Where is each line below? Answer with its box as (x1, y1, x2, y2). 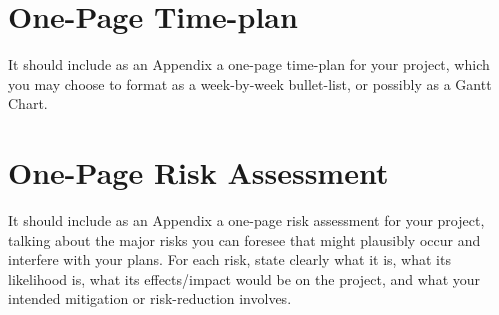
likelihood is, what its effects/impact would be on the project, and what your (8, 268, 481, 289)
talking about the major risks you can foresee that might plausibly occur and (8, 229, 481, 250)
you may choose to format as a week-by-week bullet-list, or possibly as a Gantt (8, 73, 492, 94)
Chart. (8, 93, 48, 114)
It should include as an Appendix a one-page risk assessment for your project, (8, 210, 485, 231)
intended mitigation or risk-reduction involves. (8, 288, 292, 309)
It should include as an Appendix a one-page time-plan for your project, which (8, 54, 490, 75)
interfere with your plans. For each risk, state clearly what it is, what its (8, 249, 451, 270)
